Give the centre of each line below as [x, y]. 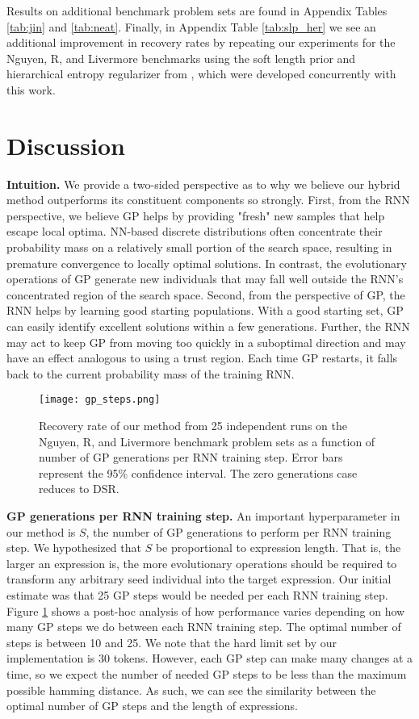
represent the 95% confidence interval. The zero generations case [198, 472]
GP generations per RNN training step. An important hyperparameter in [203, 516]
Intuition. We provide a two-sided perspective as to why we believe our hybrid [203, 184]
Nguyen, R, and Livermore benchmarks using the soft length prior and [181, 58]
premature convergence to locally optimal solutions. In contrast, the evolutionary [207, 263]
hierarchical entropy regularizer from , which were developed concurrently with [201, 74]
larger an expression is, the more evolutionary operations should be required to [202, 563]
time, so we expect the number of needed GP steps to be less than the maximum [207, 673]
